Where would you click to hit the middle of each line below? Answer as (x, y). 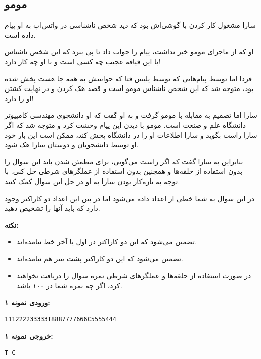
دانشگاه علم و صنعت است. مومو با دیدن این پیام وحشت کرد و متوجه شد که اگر (125, 124)
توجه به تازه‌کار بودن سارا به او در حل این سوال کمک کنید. (92, 181)
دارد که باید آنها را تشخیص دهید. (52, 208)
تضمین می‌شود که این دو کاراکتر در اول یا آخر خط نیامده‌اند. (107, 242)
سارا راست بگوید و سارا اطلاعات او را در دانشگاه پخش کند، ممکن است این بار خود (131, 134)
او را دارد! (19, 98)
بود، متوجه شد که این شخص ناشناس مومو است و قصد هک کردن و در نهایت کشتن (129, 88)
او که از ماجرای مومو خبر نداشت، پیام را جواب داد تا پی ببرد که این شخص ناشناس (129, 52)
